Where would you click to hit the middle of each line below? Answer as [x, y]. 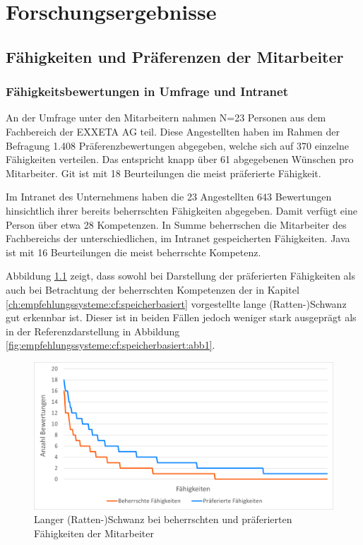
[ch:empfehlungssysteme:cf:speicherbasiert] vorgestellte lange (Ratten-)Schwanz [176, 303]
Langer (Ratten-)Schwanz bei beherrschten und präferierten [163, 519]
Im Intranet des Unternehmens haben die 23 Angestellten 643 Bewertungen [169, 197]
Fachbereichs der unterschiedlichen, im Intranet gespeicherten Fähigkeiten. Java [178, 238]
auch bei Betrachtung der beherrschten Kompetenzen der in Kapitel [153, 289]
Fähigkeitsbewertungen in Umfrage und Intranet [147, 91]
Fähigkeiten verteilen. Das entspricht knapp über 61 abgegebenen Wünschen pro [180, 159]
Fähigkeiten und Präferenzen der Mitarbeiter [175, 56]
